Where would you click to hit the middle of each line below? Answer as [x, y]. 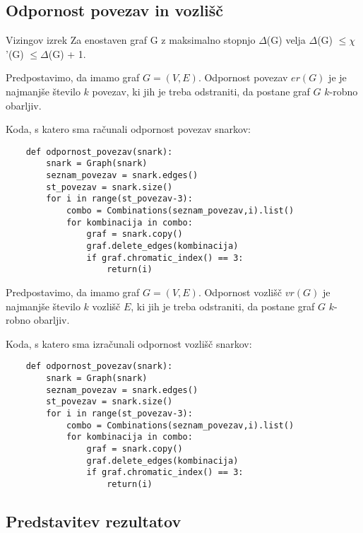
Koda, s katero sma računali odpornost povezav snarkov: [128, 129]
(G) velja [286, 40]
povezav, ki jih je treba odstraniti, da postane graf [201, 91]
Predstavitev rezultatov [94, 521]
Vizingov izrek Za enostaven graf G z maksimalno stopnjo [131, 40]
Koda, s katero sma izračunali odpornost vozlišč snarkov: [129, 343]
